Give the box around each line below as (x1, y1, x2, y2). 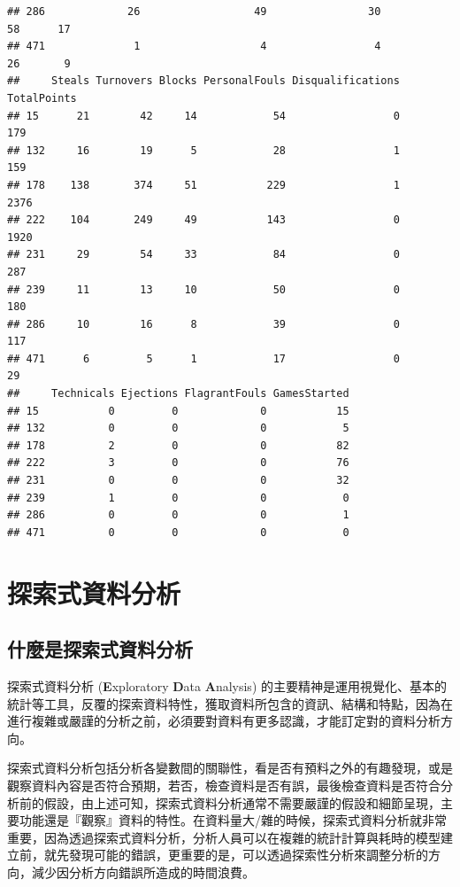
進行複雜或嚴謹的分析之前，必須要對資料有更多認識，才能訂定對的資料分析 (7, 712, 441, 730)
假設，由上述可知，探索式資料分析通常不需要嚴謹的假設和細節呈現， (43, 793, 441, 812)
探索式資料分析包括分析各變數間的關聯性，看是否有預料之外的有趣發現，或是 (7, 759, 453, 777)
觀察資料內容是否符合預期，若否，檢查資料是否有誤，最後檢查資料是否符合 (7, 775, 441, 794)
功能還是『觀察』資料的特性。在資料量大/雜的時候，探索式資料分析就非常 (19, 811, 447, 829)
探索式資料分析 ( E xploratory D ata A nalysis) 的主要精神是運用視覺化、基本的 (7, 676, 447, 695)
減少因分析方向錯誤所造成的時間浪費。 (31, 862, 255, 881)
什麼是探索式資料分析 (7, 635, 193, 663)
